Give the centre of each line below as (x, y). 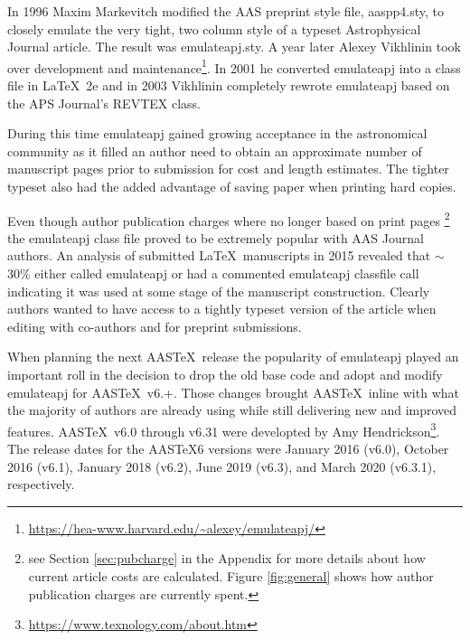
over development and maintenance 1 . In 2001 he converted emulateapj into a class (234, 66)
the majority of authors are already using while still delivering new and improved (232, 410)
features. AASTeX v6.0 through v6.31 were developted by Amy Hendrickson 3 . (224, 429)
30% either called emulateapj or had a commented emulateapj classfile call (213, 273)
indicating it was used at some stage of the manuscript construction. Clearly (219, 291)
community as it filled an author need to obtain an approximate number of (215, 151)
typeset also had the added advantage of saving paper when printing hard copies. (232, 186)
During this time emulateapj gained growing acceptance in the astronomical (217, 133)
